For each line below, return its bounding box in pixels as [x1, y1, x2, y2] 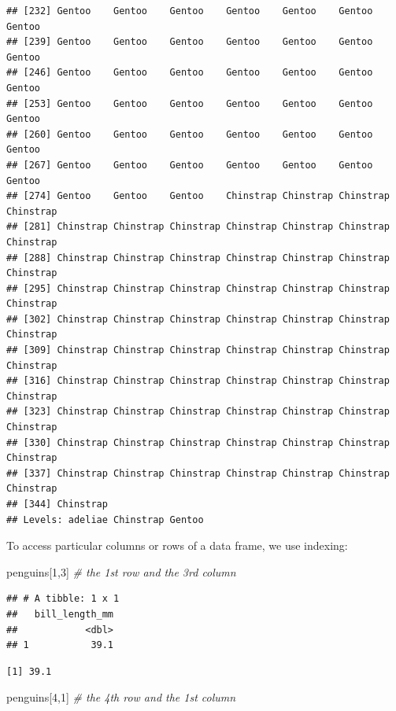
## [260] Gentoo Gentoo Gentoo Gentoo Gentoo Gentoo [6, 128, 373, 140]
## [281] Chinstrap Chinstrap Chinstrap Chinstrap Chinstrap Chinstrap [6, 221, 390, 233]
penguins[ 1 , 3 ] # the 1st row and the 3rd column [6, 563, 236, 580]
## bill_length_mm [6, 608, 114, 620]
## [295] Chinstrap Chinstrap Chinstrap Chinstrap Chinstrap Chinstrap [6, 282, 390, 294]
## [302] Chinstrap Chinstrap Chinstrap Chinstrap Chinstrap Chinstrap [6, 313, 390, 325]
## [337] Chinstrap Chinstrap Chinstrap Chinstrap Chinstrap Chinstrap [6, 467, 390, 479]
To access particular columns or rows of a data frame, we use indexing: [6, 537, 348, 554]
